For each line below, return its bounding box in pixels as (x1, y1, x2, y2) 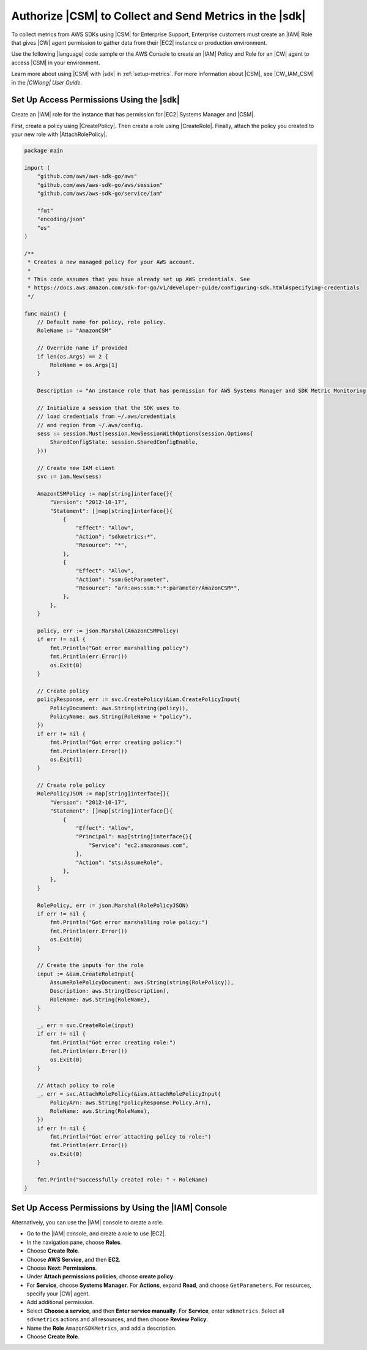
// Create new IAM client (37, 465, 115, 471)
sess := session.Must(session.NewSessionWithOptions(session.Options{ (37, 430, 254, 438)
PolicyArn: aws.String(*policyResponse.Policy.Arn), (50, 1099, 212, 1106)
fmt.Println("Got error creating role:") (50, 1039, 176, 1046)
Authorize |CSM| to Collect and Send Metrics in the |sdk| (11, 9, 306, 23)
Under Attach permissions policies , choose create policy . (26, 1273, 175, 1280)
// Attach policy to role (37, 1082, 115, 1089)
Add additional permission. (26, 1299, 94, 1306)
